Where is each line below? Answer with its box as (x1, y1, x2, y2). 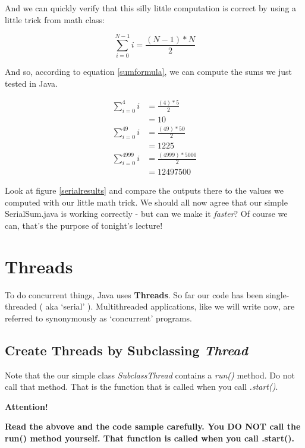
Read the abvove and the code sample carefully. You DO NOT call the (5, 420, 301, 433)
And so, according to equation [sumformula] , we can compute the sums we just (5, 65, 293, 78)
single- (266, 288, 290, 301)
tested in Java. (5, 77, 58, 89)
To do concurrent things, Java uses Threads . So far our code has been (5, 288, 263, 301)
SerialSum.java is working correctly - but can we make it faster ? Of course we (5, 207, 288, 220)
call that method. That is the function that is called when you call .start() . (5, 380, 278, 393)
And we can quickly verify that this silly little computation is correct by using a (5, 2, 297, 14)
